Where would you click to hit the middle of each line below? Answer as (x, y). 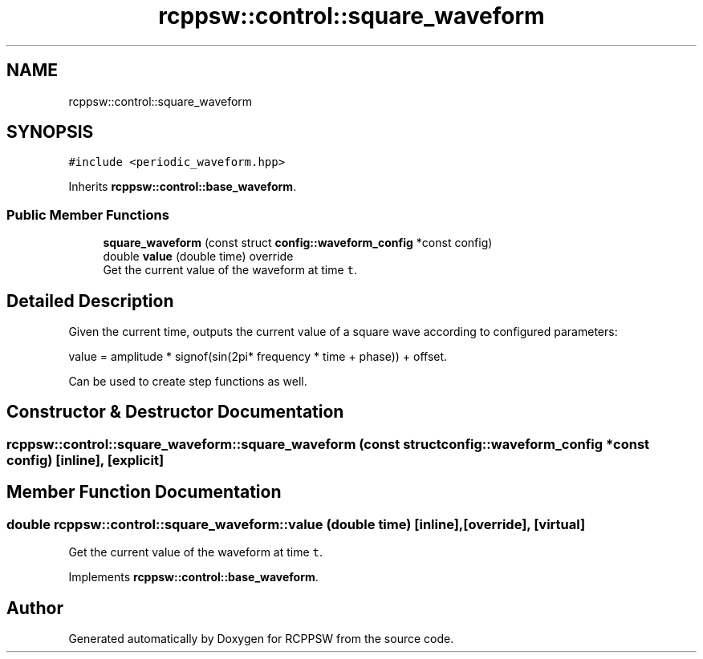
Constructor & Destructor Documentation (175, 412)
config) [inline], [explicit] (85, 460)
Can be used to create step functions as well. (188, 382)
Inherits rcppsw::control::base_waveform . (183, 187)
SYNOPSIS (50, 132)
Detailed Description (90, 301)
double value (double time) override (198, 257)
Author (35, 608)
